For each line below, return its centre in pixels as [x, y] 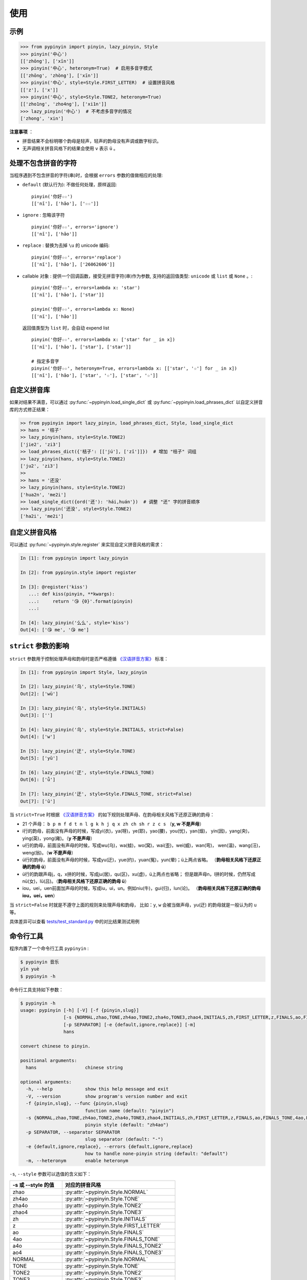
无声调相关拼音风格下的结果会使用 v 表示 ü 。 [70, 148]
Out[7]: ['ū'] [38, 801]
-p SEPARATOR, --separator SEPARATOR [73, 1132]
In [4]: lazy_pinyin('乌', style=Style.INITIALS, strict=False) [102, 729]
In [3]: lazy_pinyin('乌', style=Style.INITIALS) [83, 708]
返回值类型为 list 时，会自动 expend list [66, 328]
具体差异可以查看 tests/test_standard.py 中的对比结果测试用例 [75, 922]
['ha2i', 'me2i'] [42, 516]
